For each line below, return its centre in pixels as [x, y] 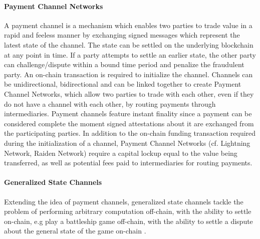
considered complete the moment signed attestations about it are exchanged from [129, 123]
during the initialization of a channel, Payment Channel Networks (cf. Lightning [127, 143]
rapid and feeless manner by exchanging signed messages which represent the [122, 35]
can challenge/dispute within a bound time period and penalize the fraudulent [124, 64]
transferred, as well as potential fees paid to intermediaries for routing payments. [128, 163]
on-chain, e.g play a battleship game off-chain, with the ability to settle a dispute [128, 221]
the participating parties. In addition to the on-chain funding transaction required [130, 133]
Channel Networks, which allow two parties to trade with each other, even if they [129, 93]
